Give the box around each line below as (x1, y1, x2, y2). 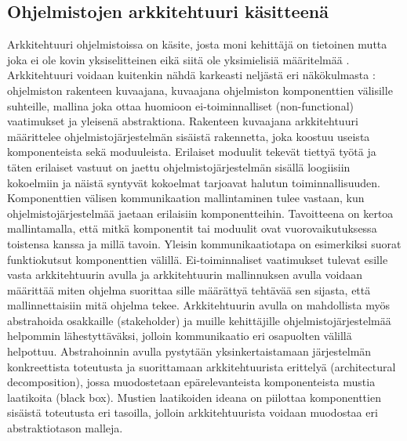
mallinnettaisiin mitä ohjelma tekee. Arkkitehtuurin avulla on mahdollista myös (7, 297, 391, 313)
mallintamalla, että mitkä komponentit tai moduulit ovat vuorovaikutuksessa (7, 220, 377, 237)
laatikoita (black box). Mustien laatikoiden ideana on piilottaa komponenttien (7, 389, 381, 405)
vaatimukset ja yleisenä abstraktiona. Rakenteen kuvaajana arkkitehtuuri (7, 113, 358, 129)
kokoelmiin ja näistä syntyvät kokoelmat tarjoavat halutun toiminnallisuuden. (7, 174, 380, 190)
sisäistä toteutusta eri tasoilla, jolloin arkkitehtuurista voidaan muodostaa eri (7, 404, 378, 421)
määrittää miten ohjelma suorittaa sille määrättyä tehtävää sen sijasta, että (7, 281, 371, 298)
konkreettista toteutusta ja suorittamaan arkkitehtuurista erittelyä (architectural (7, 358, 396, 374)
